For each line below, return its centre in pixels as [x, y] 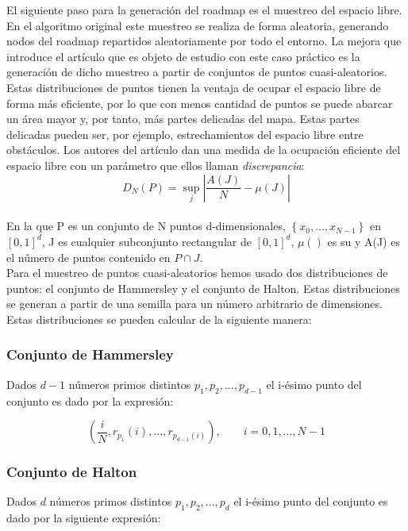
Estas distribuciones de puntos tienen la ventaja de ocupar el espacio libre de [194, 87]
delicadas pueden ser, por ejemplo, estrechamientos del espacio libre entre [185, 134]
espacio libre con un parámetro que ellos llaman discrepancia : [156, 165]
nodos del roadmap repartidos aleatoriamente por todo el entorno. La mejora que [204, 41]
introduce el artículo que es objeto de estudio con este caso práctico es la [183, 56]
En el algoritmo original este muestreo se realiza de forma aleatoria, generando [198, 25]
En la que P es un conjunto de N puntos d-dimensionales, [146, 226]
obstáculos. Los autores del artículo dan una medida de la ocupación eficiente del [204, 150]
